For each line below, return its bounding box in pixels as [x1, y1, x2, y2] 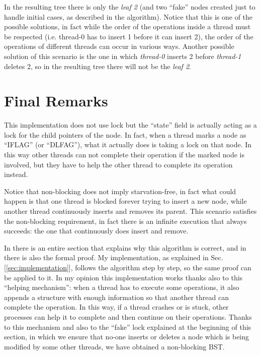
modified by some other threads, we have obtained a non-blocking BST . [4, 341, 225, 351]
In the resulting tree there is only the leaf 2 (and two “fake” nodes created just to [4, 2, 255, 12]
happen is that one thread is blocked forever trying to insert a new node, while [4, 196, 247, 206]
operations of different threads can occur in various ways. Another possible [4, 41, 234, 51]
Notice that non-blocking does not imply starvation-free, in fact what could [4, 186, 236, 196]
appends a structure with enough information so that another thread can [4, 291, 229, 302]
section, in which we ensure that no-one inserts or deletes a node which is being [4, 331, 249, 342]
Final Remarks [4, 90, 108, 111]
